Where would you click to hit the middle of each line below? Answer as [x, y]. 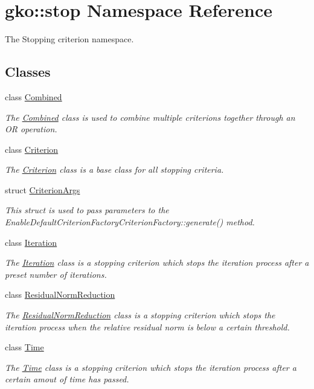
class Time [24, 347]
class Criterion [32, 149]
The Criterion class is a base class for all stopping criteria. [114, 169]
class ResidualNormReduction [60, 294]
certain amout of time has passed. [67, 379]
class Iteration [31, 242]
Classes [28, 72]
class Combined [34, 96]
